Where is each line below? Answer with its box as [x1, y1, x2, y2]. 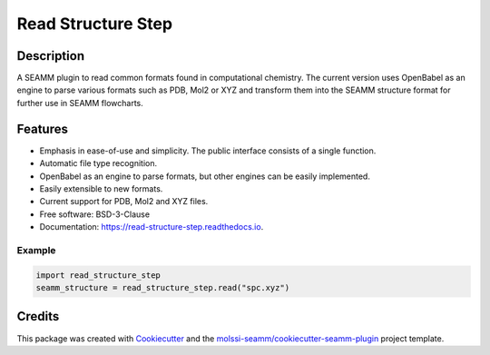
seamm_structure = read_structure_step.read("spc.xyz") [35, 282, 290, 293]
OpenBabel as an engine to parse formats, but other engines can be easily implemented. [39, 171, 371, 182]
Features [16, 121, 68, 136]
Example [16, 243, 56, 256]
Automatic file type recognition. [39, 158, 158, 169]
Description [16, 48, 85, 64]
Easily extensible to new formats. [39, 182, 163, 194]
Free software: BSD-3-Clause [39, 209, 150, 220]
